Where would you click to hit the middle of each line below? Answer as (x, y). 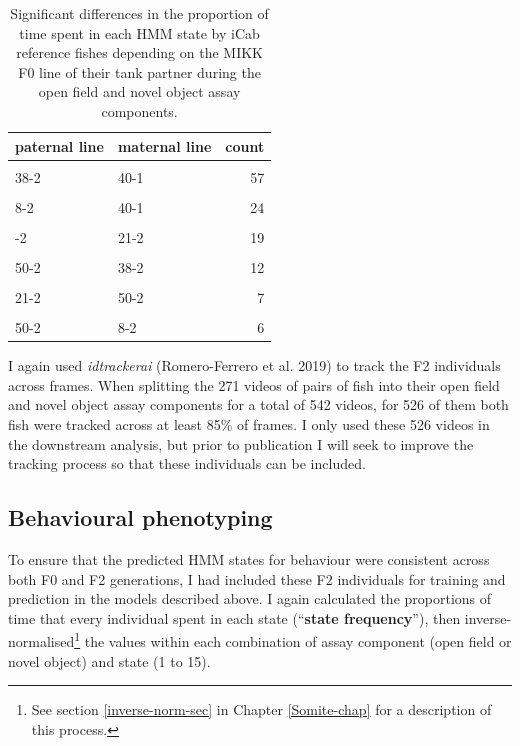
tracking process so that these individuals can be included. (187, 463)
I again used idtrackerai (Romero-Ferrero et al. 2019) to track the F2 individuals (254, 365)
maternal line (164, 145)
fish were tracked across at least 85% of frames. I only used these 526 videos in (249, 424)
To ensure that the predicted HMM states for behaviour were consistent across (249, 558)
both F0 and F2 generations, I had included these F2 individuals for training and (257, 578)
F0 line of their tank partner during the (139, 71)
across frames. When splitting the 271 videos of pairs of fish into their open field (254, 384)
